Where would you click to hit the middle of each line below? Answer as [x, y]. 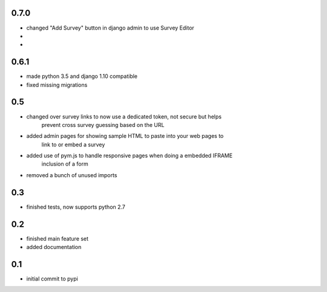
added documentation [54, 247]
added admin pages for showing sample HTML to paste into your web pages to [125, 136]
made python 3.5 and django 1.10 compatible [82, 76]
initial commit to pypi [52, 279]
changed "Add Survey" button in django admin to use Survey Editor [110, 28]
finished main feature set [58, 238]
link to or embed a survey [73, 144]
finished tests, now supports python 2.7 [76, 207]
